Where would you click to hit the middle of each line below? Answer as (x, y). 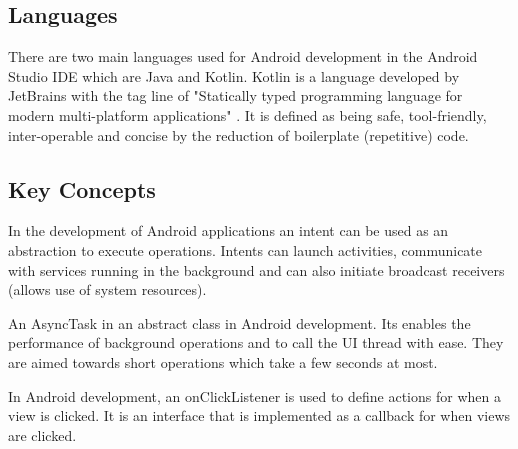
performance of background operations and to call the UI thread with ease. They (256, 342)
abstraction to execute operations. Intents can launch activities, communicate (245, 249)
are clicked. (42, 434)
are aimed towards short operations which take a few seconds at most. (223, 361)
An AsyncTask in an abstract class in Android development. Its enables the (239, 322)
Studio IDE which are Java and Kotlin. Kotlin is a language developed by (234, 75)
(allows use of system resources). (107, 289)
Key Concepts (82, 188)
